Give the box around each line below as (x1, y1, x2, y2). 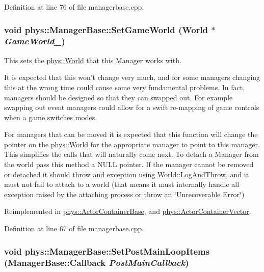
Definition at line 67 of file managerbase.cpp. (4, 223, 144, 234)
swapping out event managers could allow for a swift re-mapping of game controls (4, 102, 259, 113)
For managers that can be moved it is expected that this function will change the (4, 129, 258, 140)
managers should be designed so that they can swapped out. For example (4, 92, 233, 102)
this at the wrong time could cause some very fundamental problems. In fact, (4, 81, 245, 92)
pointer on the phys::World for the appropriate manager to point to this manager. (4, 139, 260, 149)
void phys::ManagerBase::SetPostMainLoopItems (4, 244, 210, 257)
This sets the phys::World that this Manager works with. (4, 55, 181, 65)
